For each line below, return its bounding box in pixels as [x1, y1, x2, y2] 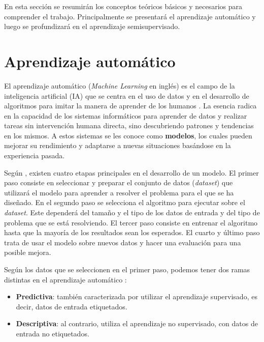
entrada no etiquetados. [16, 328, 89, 338]
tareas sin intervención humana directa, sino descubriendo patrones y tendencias [4, 120, 254, 131]
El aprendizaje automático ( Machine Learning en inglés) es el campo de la [4, 80, 235, 91]
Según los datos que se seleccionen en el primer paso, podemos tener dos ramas [4, 264, 250, 274]
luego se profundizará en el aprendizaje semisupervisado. [4, 21, 180, 32]
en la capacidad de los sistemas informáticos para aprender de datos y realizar [4, 110, 247, 121]
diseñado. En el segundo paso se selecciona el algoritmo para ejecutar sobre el [4, 197, 245, 208]
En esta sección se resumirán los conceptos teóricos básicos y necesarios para [4, 1, 242, 11]
